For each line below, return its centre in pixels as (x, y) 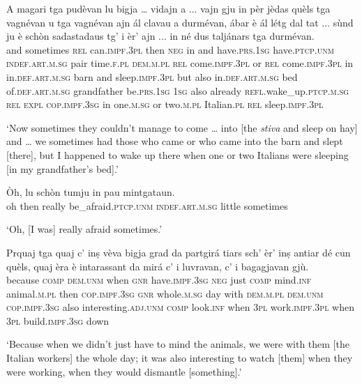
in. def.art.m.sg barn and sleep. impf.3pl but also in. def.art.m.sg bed (152, 76)
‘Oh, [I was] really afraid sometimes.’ (84, 229)
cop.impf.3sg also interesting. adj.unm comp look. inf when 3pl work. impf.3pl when (180, 307)
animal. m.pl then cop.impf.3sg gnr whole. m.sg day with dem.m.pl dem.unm (165, 293)
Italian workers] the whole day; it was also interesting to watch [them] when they (180, 358)
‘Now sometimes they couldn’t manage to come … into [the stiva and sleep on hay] (182, 127)
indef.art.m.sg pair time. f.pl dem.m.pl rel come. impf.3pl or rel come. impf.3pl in (180, 63)
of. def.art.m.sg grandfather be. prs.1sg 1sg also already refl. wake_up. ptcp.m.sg (178, 90)
